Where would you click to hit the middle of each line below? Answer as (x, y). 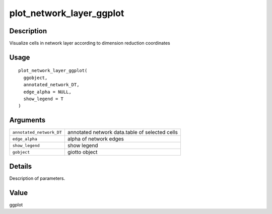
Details (21, 166)
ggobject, (36, 78)
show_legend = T (44, 99)
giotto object (82, 152)
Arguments (27, 120)
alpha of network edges (96, 139)
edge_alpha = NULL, (47, 92)
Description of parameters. (37, 178)
